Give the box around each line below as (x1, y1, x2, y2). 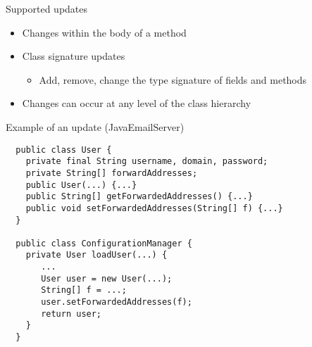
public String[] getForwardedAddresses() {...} (25, 191, 253, 202)
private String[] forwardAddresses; (25, 168, 198, 178)
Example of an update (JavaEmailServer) (6, 119, 185, 134)
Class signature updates (22, 49, 125, 63)
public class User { (15, 144, 112, 155)
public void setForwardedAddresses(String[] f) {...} (25, 203, 283, 213)
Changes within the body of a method (22, 25, 187, 39)
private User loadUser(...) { (25, 250, 168, 260)
